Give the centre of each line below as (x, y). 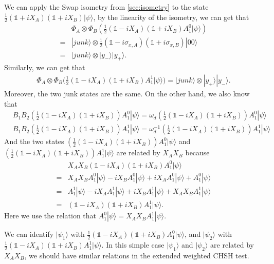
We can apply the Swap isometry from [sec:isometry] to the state (106, 7)
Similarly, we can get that (45, 67)
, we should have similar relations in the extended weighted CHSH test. (137, 255)
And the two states (34, 141)
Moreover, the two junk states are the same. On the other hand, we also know (127, 93)
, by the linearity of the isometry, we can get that (171, 17)
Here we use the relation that (50, 216)
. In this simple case (133, 245)
